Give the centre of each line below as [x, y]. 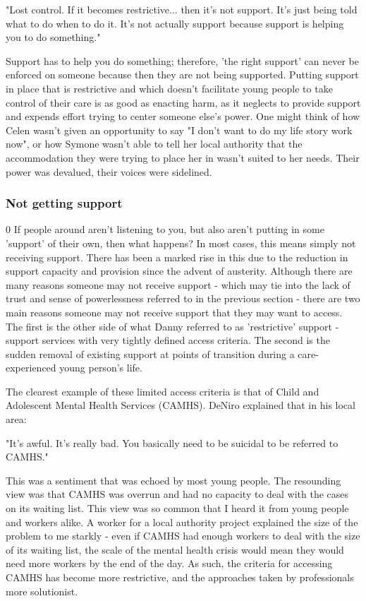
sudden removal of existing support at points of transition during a [150, 353]
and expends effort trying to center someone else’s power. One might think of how [183, 116]
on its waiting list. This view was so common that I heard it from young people [177, 508]
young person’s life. [101, 368]
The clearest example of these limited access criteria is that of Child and [163, 391]
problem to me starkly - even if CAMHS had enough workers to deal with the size [183, 536]
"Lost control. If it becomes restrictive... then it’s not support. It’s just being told [182, 9]
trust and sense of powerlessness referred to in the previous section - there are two [183, 298]
